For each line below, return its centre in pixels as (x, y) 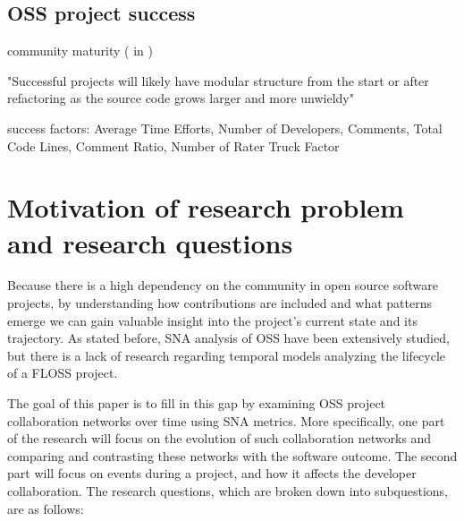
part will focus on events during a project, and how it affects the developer (212, 473)
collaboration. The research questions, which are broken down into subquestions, (228, 491)
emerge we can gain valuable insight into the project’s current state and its (212, 320)
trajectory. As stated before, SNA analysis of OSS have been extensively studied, (228, 338)
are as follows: (46, 508)
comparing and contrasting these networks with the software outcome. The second (232, 455)
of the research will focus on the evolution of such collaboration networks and (219, 438)
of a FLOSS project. (63, 373)
